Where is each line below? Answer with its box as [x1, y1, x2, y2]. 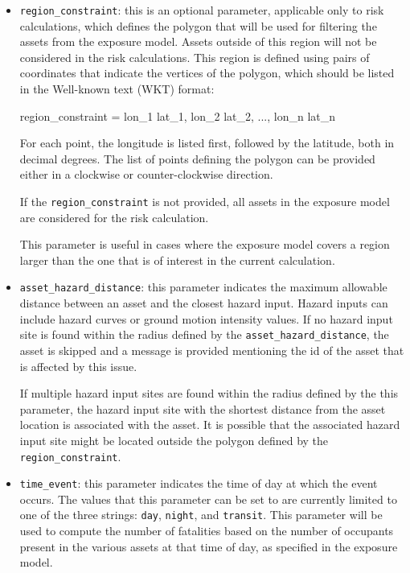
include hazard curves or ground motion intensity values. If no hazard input [19, 310, 393, 327]
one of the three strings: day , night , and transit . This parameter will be [19, 506, 383, 523]
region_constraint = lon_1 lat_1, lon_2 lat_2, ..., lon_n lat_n [19, 107, 336, 124]
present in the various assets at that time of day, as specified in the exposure [19, 538, 398, 554]
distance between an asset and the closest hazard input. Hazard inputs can [19, 295, 388, 311]
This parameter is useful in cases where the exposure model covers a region [19, 236, 390, 253]
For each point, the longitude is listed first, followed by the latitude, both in [19, 134, 395, 151]
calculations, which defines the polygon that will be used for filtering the [19, 17, 377, 34]
